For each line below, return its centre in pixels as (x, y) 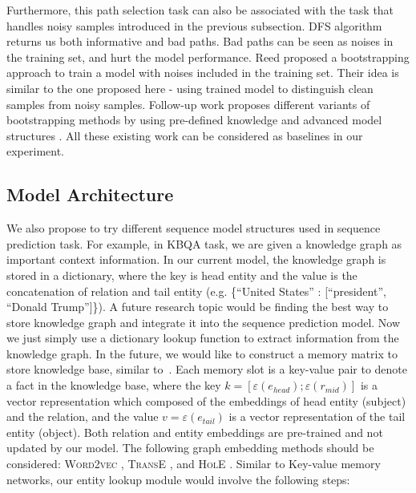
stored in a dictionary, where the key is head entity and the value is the (182, 275)
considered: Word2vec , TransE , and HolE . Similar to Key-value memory (194, 464)
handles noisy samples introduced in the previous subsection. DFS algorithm (194, 25)
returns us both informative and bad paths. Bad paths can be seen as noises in (200, 41)
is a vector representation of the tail (317, 416)
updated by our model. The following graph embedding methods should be (190, 448)
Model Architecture (90, 194)
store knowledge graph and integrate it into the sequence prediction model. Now (204, 322)
